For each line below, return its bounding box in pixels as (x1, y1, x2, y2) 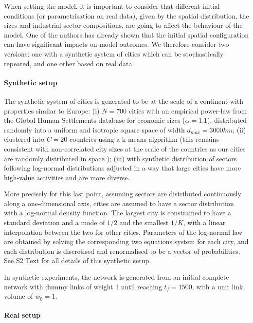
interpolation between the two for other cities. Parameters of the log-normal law (4, 227, 243, 237)
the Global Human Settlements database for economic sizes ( (4, 115, 185, 125)
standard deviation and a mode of (4, 217, 105, 228)
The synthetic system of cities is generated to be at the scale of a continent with (4, 95, 243, 106)
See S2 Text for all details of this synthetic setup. (4, 255, 151, 266)
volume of (4, 291, 33, 301)
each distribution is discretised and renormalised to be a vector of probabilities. (4, 246, 240, 256)
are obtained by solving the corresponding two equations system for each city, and (4, 236, 249, 247)
